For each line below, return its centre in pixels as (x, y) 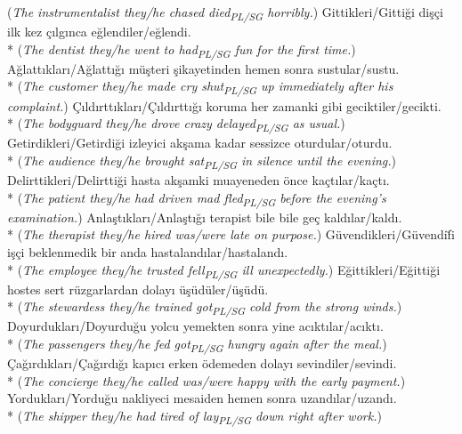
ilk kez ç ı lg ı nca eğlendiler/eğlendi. (99, 32)
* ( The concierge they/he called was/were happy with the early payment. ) (207, 380)
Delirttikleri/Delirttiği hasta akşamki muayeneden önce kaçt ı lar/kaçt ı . (199, 180)
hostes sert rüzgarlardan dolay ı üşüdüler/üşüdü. (138, 289)
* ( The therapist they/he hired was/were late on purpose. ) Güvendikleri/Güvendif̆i (231, 234)
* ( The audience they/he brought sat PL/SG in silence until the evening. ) (202, 161)
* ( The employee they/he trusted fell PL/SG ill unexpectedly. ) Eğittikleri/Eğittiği (224, 270)
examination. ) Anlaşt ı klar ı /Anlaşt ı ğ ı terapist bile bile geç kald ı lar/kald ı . (205, 217)
